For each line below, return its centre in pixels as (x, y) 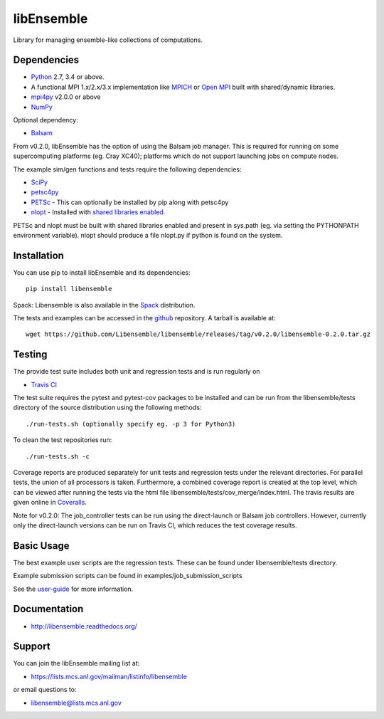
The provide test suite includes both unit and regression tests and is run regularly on (137, 372)
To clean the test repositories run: (63, 440)
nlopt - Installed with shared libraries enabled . (98, 212)
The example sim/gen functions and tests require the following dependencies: (127, 169)
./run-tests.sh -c (58, 456)
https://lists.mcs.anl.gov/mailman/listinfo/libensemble (109, 676)
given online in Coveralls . (50, 503)
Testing (30, 355)
